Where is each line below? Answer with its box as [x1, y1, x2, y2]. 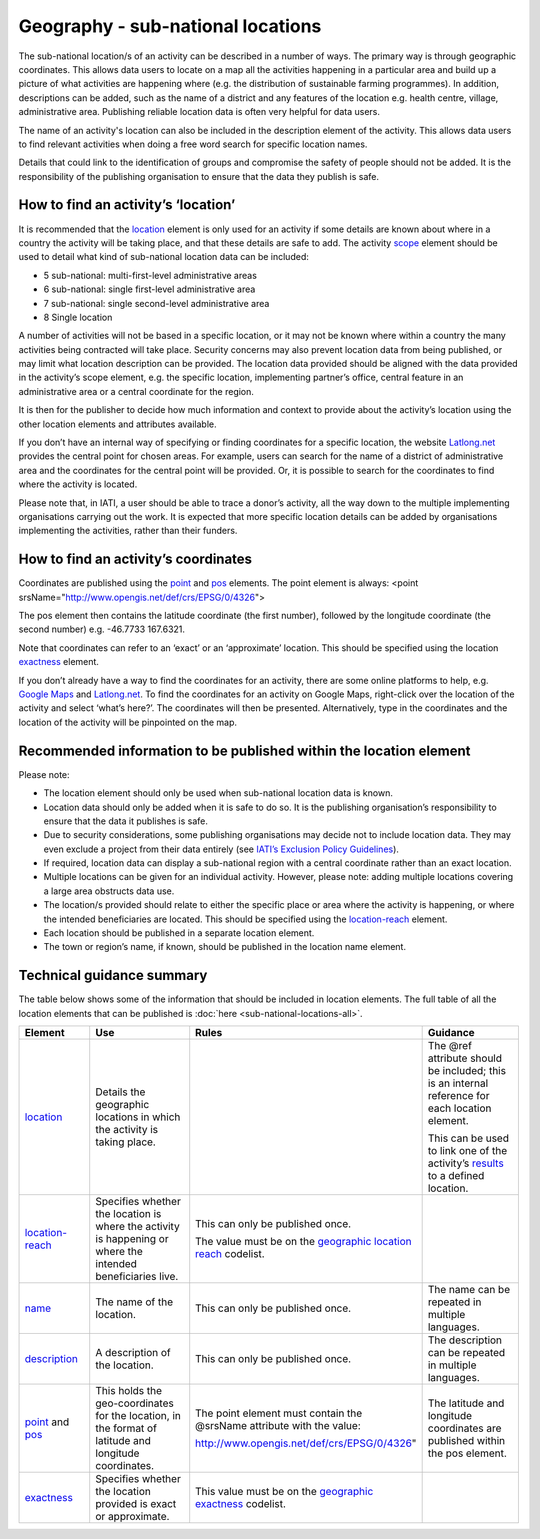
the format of [95, 1421, 157, 1435]
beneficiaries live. [95, 1270, 179, 1284]
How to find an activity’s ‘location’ [18, 196, 236, 214]
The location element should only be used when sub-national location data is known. [43, 787, 394, 799]
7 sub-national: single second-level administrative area [43, 297, 270, 309]
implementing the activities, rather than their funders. [18, 525, 238, 537]
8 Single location [43, 311, 113, 323]
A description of [95, 1346, 172, 1360]
